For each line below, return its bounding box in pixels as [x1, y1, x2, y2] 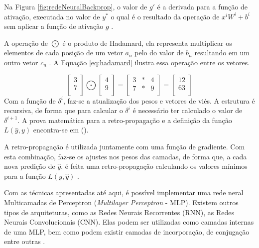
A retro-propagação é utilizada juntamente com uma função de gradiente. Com [4, 141, 245, 151]
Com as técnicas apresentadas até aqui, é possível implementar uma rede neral [4, 187, 244, 198]
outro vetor [4, 57, 38, 67]
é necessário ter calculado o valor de [132, 105, 243, 116]
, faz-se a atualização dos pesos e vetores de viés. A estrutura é [63, 95, 255, 106]
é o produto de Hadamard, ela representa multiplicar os [62, 37, 232, 48]
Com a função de [4, 95, 56, 106]
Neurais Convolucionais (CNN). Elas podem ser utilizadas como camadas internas [4, 217, 254, 227]
